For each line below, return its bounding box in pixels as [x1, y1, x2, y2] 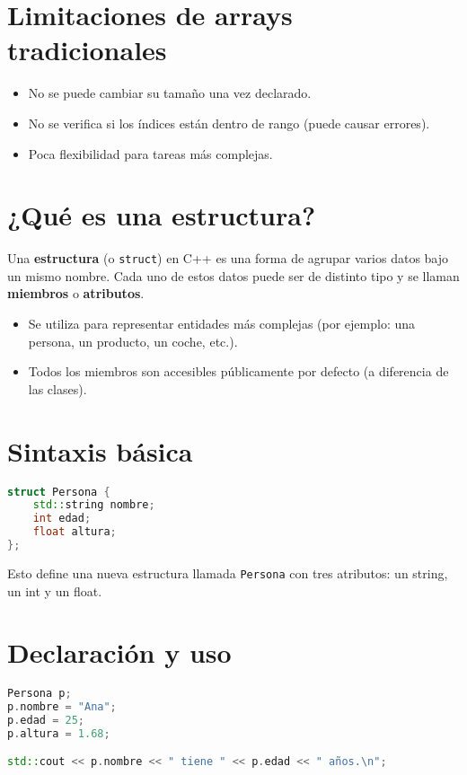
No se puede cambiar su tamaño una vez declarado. [28, 84, 312, 102]
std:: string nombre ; [32, 498, 155, 512]
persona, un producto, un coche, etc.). [28, 331, 238, 350]
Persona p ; [7, 687, 72, 700]
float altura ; [32, 525, 117, 539]
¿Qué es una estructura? [7, 197, 316, 233]
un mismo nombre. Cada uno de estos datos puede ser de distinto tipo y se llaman [7, 266, 460, 285]
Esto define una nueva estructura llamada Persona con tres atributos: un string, [7, 563, 448, 582]
